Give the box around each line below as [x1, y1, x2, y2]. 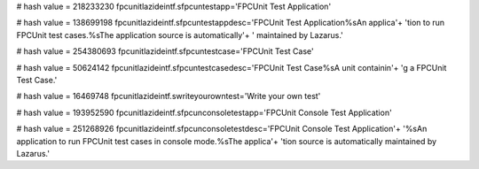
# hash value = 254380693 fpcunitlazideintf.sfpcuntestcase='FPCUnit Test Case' [16, 46, 314, 57]
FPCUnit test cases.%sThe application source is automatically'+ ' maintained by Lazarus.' [16, 29, 343, 40]
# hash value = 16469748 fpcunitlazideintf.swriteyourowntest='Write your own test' [16, 91, 321, 102]
